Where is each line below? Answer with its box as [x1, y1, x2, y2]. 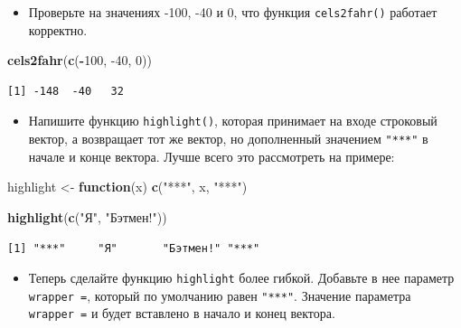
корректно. [28, 20, 88, 39]
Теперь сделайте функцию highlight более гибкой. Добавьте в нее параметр [28, 268, 455, 287]
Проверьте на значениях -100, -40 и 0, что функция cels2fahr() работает [28, 3, 437, 21]
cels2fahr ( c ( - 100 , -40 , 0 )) [7, 51, 152, 70]
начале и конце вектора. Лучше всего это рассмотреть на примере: [28, 146, 395, 165]
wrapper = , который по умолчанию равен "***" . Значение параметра [28, 286, 411, 305]
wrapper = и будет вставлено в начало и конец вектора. [28, 304, 335, 323]
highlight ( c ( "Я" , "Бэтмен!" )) [7, 207, 167, 226]
